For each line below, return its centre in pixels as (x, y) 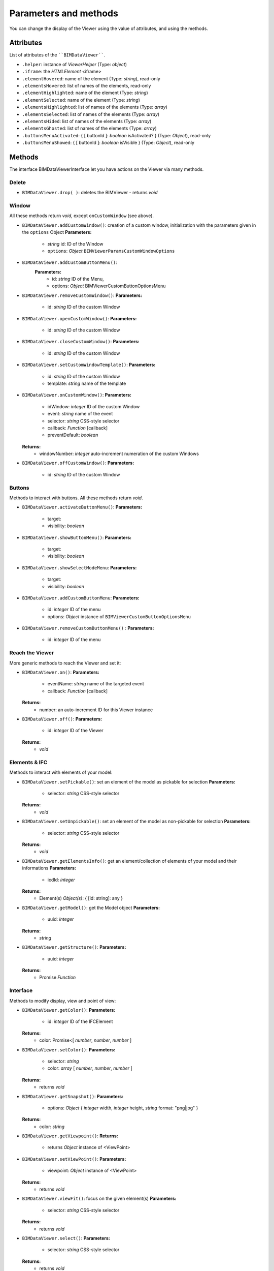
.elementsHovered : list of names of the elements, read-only (87, 86)
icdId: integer (61, 880)
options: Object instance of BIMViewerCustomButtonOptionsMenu (119, 616)
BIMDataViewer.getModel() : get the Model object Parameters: (91, 907)
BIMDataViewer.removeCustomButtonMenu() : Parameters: (88, 628)
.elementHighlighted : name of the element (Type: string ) (85, 93)
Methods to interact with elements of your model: (61, 772)
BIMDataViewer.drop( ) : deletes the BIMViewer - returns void (90, 193)
